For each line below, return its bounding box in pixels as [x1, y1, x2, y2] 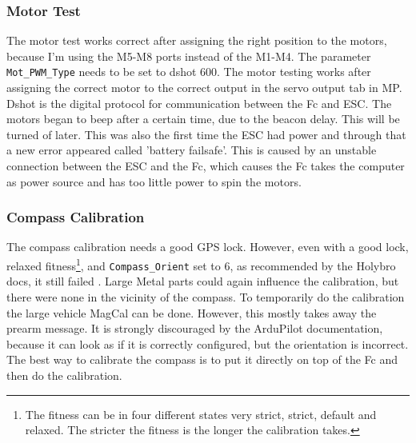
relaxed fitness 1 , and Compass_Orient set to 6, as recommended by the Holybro [6, 255, 396, 273]
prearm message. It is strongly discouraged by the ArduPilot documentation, [6, 320, 383, 337]
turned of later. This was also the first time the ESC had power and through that [6, 126, 406, 142]
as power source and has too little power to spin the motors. [6, 173, 302, 190]
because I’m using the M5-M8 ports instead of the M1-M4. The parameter [6, 47, 371, 64]
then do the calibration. [6, 366, 122, 383]
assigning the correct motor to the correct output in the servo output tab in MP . [6, 79, 402, 96]
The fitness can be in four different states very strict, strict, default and [25, 405, 377, 422]
